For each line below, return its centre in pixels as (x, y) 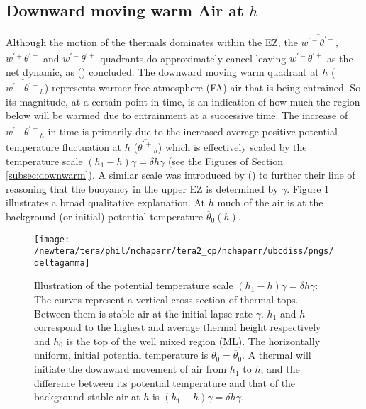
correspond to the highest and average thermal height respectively (178, 327)
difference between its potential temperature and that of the (165, 382)
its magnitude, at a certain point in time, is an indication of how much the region (183, 101)
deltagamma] (62, 263)
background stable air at (87, 397)
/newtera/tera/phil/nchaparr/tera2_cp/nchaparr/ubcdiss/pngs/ (184, 251)
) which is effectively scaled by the (232, 146)
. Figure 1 (308, 188)
